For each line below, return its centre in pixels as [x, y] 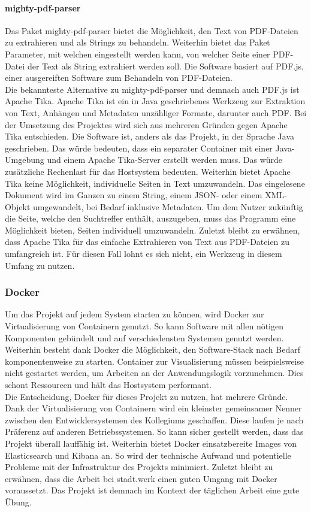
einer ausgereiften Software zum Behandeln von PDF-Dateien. [119, 78]
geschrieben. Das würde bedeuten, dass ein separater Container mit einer [139, 148]
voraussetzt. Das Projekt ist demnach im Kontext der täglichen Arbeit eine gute [152, 490]
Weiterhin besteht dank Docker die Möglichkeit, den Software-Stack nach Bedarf [153, 349]
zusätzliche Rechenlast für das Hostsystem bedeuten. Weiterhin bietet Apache [148, 171]
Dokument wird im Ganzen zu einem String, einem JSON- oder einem [134, 195]
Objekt [18, 206]
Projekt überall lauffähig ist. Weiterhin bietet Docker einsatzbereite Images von [151, 443]
